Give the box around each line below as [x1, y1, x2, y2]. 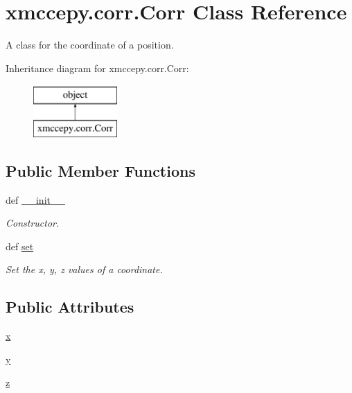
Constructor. [6, 216, 60, 230]
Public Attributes [6, 296, 134, 317]
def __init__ [6, 192, 65, 207]
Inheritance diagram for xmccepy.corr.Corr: [6, 60, 189, 75]
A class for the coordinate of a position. [6, 37, 174, 52]
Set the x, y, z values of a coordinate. [6, 262, 163, 277]
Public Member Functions [6, 159, 195, 181]
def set [6, 238, 34, 253]
